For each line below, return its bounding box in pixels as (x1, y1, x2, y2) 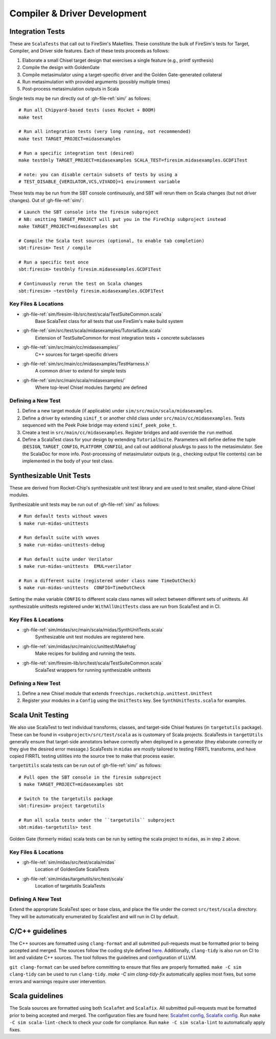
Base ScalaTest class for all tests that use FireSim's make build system (35, 318, 183, 324)
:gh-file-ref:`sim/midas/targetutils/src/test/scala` (22, 875, 125, 882)
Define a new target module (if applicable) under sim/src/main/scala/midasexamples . (22, 408, 214, 414)
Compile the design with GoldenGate (22, 64, 100, 71)
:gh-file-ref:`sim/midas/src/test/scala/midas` (22, 859, 116, 865)
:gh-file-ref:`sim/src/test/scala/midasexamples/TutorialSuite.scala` (22, 327, 162, 334)
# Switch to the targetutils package (18, 795, 113, 802)
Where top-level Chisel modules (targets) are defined (35, 384, 148, 391)
